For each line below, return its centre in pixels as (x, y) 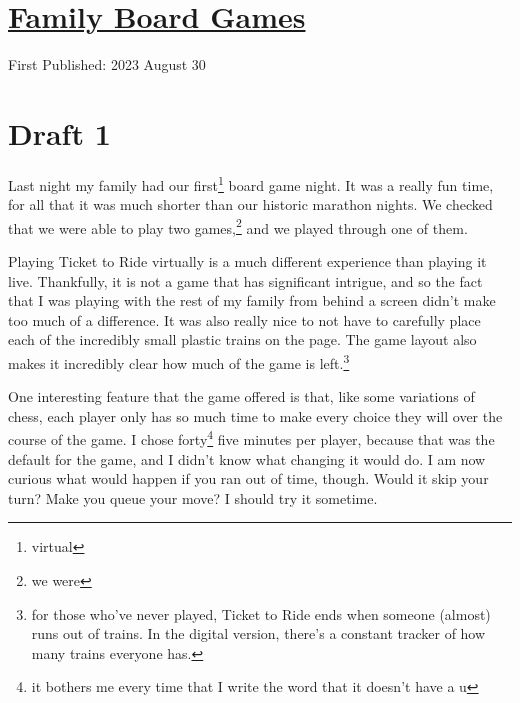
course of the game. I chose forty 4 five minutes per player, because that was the (251, 437)
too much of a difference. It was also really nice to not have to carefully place (244, 319)
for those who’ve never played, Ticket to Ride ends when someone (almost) (261, 613)
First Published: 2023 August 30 (107, 64)
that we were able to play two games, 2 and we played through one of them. (238, 226)
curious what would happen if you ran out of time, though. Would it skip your (248, 478)
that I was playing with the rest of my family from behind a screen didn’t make (252, 300)
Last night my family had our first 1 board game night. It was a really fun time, (251, 183)
